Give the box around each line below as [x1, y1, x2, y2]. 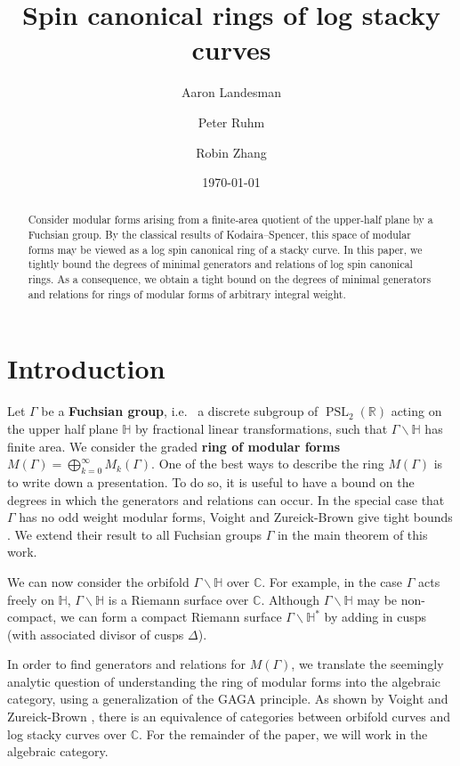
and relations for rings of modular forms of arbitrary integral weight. [28, 286, 346, 301]
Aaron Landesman [182, 83, 281, 102]
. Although [261, 590, 320, 608]
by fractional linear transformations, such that [134, 419, 388, 437]
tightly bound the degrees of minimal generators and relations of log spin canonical [28, 257, 413, 272]
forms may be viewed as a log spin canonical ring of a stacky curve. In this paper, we [28, 241, 423, 257]
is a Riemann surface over [108, 590, 249, 608]
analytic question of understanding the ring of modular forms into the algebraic [7, 672, 440, 690]
